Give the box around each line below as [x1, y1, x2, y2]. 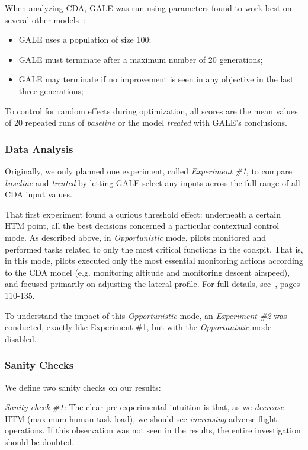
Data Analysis [5, 141, 73, 156]
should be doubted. [5, 435, 75, 448]
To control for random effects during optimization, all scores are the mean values [5, 104, 298, 117]
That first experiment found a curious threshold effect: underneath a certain [5, 208, 281, 220]
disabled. [5, 332, 37, 344]
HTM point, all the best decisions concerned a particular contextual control [5, 219, 280, 232]
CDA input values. [5, 188, 72, 200]
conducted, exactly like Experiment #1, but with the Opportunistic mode [5, 321, 272, 333]
